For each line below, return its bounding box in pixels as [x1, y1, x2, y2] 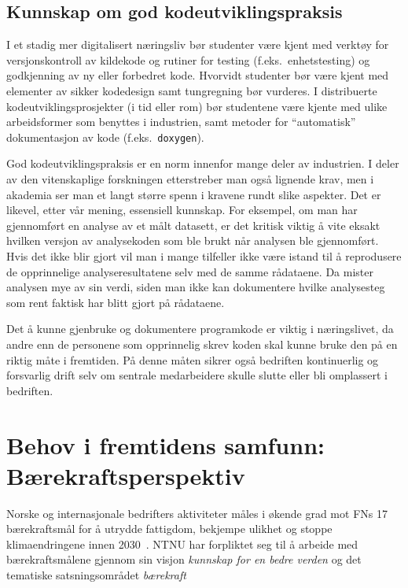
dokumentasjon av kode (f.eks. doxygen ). [6, 128, 204, 145]
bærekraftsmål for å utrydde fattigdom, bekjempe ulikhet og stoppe [6, 520, 333, 537]
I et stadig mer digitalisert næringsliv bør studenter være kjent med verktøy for [6, 36, 389, 53]
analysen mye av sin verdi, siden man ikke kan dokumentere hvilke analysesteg [6, 279, 385, 295]
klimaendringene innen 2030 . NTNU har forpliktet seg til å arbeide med [6, 535, 358, 552]
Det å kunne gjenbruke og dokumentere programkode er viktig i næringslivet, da [6, 320, 394, 337]
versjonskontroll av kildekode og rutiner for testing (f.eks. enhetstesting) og [6, 51, 370, 68]
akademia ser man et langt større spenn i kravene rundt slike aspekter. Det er [6, 186, 381, 202]
